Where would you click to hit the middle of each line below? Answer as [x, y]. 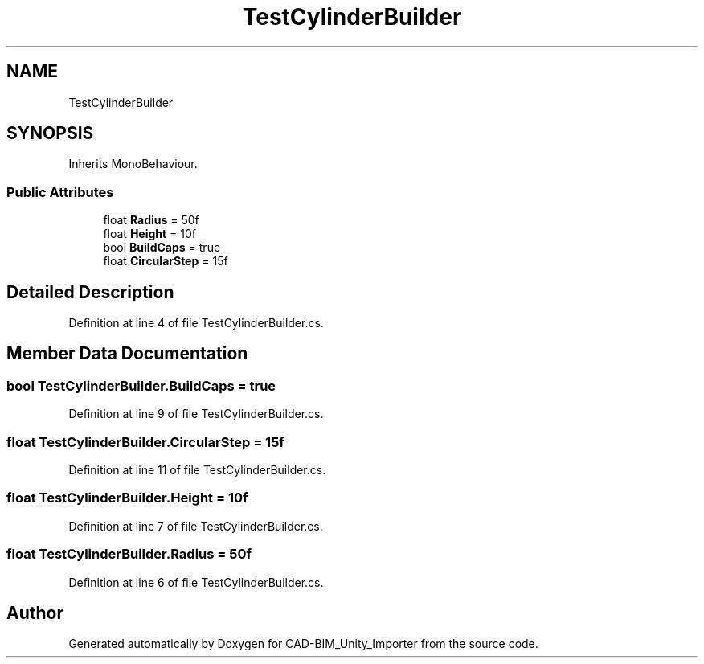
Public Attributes [60, 192]
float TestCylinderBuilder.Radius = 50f [129, 554]
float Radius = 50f [151, 220]
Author [35, 613]
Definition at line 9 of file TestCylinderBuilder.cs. [196, 414]
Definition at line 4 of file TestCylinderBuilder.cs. [196, 323]
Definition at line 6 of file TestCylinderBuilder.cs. [196, 582]
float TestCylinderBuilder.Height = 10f [127, 498]
